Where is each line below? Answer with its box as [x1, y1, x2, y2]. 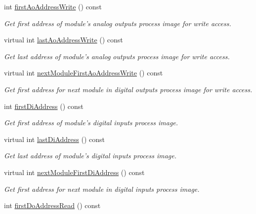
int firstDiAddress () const [4, 101, 84, 111]
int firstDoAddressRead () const [4, 200, 101, 211]
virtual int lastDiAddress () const [4, 134, 105, 144]
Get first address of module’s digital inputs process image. [4, 117, 178, 128]
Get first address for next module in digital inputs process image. [4, 183, 200, 194]
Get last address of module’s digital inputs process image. [4, 150, 177, 161]
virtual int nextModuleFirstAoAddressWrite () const [4, 68, 163, 78]
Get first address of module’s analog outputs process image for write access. [4, 18, 231, 28]
